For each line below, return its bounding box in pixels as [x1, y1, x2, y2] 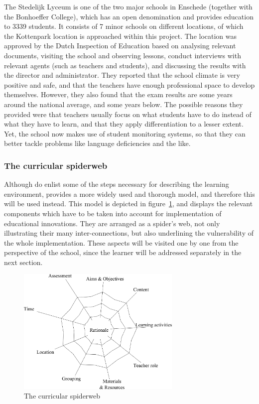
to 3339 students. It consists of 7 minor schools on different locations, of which [4, 21, 244, 31]
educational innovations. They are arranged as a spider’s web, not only [4, 218, 220, 228]
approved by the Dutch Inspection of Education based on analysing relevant [4, 40, 236, 51]
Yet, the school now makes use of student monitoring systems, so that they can [4, 128, 246, 138]
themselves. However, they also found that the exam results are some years [4, 89, 233, 100]
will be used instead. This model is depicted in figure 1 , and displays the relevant [4, 198, 253, 209]
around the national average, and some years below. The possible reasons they [4, 99, 243, 109]
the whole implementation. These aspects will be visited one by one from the [4, 237, 239, 248]
